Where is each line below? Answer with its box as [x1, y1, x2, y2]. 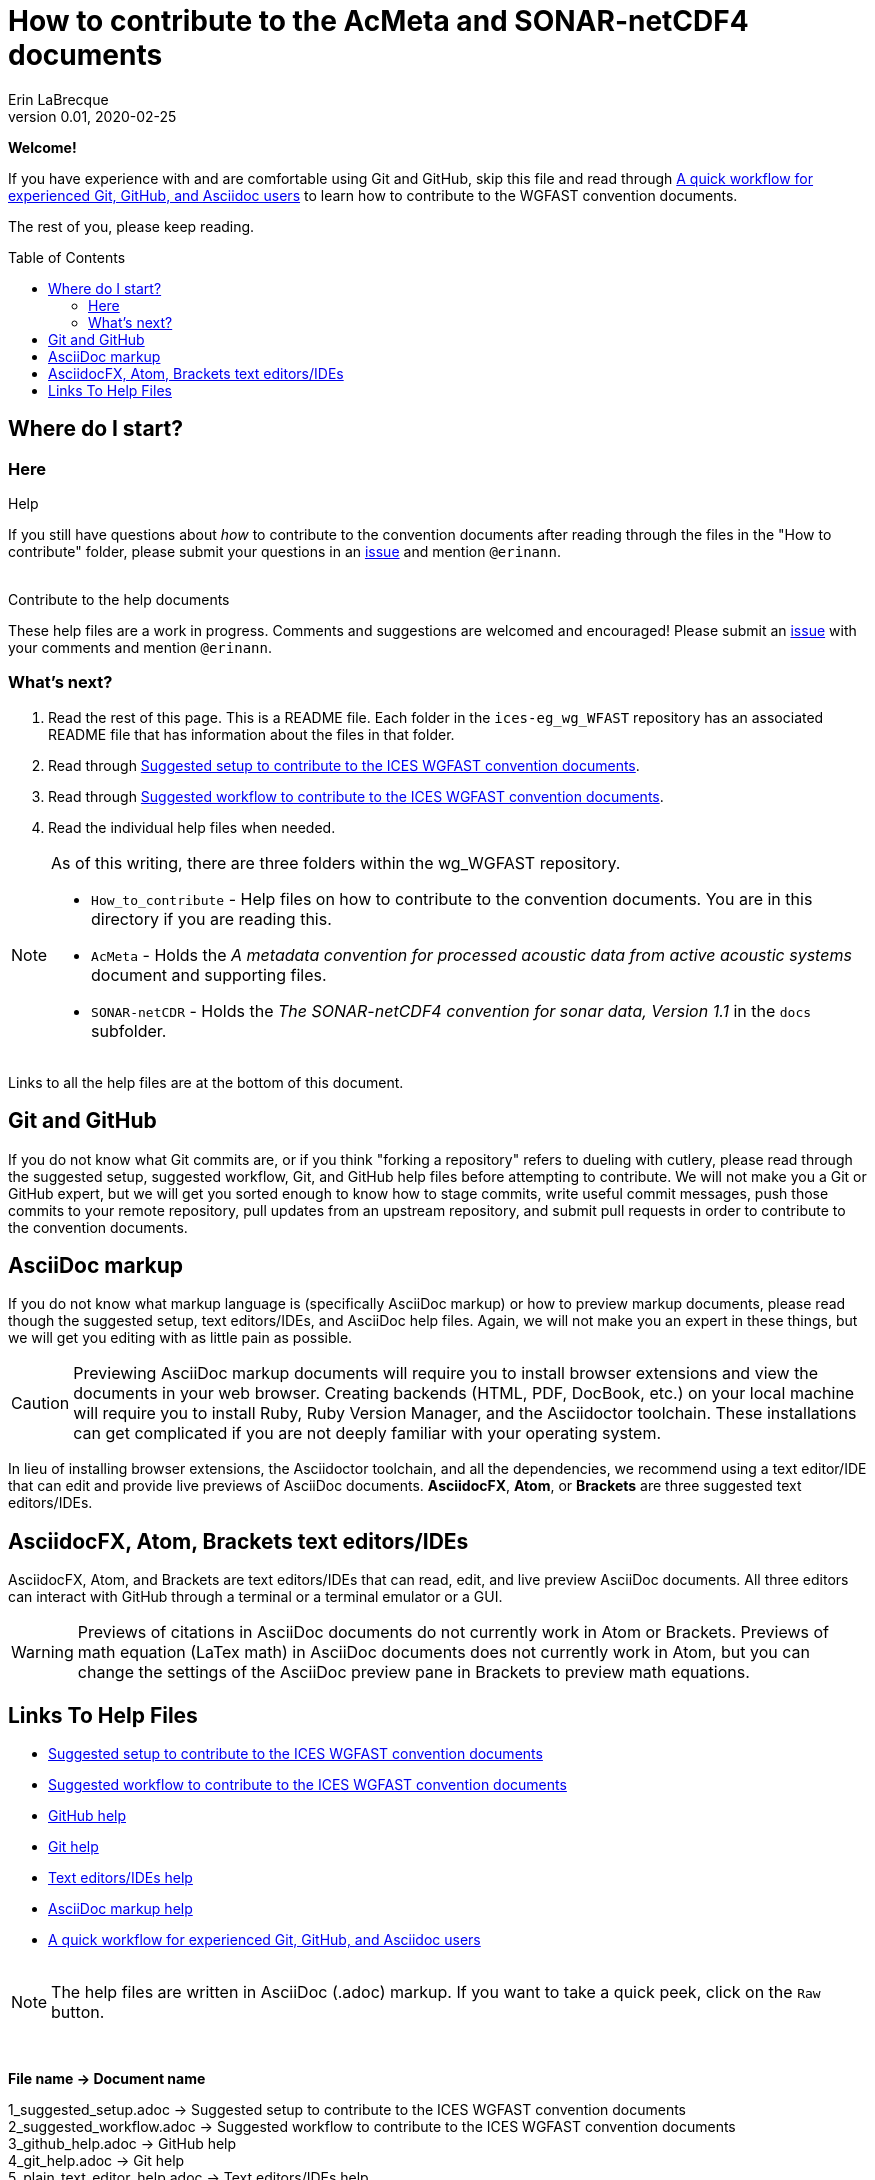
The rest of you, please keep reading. [8, 217, 255, 235]
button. [51, 2002, 105, 2023]
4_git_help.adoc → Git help [8, 2152, 185, 2170]
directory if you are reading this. [91, 908, 332, 929]
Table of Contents [8, 248, 126, 266]
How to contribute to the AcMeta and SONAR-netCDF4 [8, 4, 749, 38]
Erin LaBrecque [8, 90, 109, 108]
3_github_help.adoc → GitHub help [8, 2135, 237, 2153]
